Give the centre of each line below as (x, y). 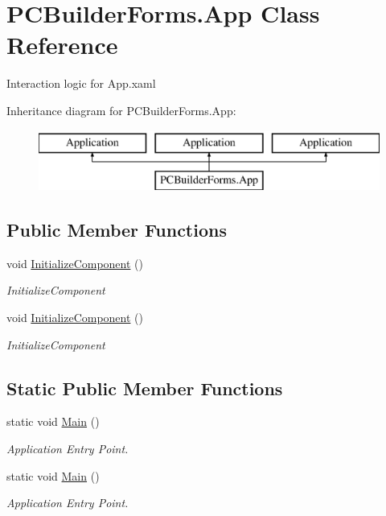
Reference (62, 45)
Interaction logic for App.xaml (81, 83)
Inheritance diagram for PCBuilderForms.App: (121, 110)
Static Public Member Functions (145, 388)
